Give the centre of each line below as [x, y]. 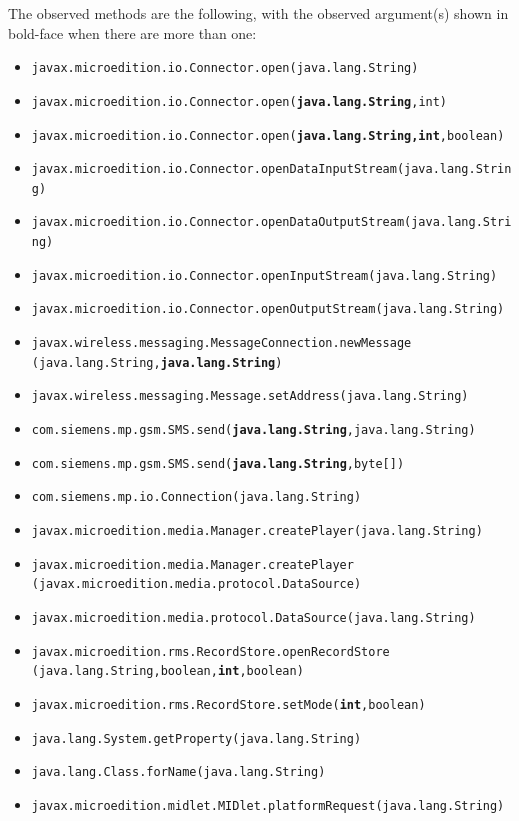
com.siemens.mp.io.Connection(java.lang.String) [196, 497]
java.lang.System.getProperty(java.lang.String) [196, 738]
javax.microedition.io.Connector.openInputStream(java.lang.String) [264, 275]
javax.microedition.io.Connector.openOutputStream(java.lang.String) [268, 309]
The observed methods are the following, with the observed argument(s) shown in [258, 13]
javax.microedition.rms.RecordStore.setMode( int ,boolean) [228, 704]
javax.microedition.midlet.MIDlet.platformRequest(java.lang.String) [268, 805]
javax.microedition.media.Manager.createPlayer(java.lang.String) [257, 531]
